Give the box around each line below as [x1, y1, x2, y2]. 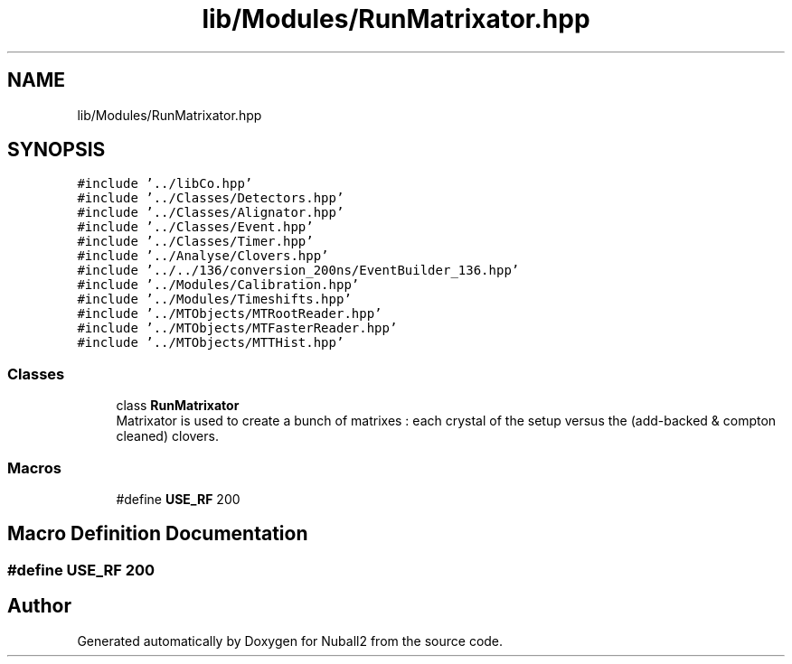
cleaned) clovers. [116, 428, 219, 444]
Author [7, 594, 71, 618]
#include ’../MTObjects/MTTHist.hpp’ [77, 335, 344, 351]
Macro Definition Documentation [7, 522, 308, 546]
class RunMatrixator [116, 397, 240, 414]
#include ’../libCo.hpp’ [77, 176, 253, 192]
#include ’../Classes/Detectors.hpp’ [77, 191, 344, 206]
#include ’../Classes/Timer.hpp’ [77, 234, 314, 249]
